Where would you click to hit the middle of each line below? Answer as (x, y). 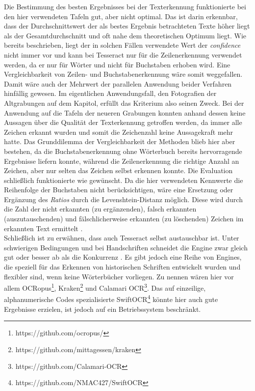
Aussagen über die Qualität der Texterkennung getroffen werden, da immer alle (123, 122)
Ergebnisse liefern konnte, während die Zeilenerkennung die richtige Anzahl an (122, 161)
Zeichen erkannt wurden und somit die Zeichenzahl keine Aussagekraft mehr (119, 132)
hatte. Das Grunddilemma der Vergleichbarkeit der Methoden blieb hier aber (120, 141)
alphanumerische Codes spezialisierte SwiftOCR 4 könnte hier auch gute (111, 299)
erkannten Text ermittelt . (43, 228)
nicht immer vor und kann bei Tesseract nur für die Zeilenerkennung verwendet (123, 54)
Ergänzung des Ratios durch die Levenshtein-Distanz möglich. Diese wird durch (123, 199)
